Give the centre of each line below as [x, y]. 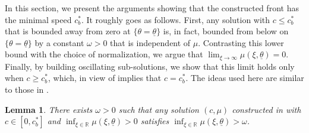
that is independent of [150, 42]
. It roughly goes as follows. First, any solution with [176, 19]
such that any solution [159, 109]
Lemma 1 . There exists [49, 109]
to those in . [27, 90]
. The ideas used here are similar [245, 78]
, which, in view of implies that [105, 78]
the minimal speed [38, 19]
